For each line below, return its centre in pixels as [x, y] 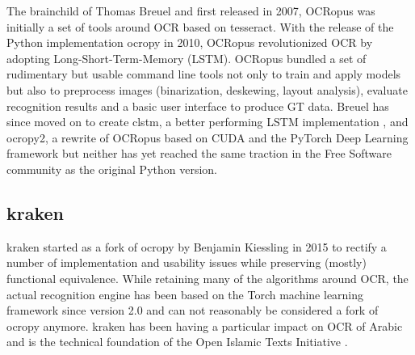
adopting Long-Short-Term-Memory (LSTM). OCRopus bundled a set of [187, 58]
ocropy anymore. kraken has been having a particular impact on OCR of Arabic [205, 325]
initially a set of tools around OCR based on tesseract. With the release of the [200, 26]
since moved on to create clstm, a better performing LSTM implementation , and [207, 122]
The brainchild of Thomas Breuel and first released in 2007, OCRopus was [191, 11]
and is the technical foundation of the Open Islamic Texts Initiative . [177, 342]
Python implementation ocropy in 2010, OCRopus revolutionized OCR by [190, 42]
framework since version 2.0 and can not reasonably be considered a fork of [193, 310]
